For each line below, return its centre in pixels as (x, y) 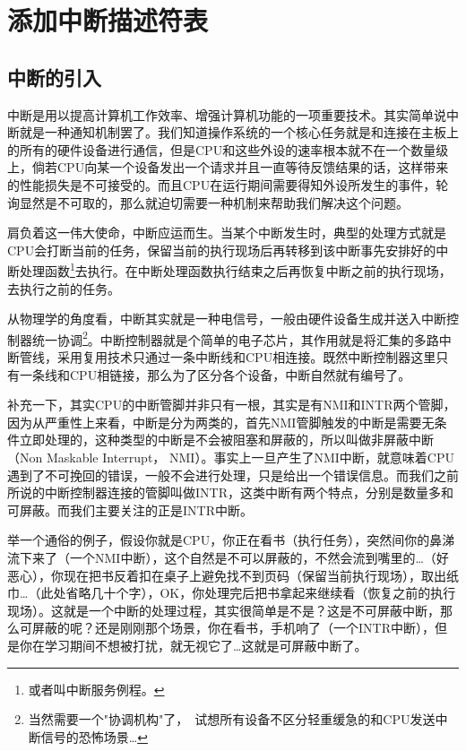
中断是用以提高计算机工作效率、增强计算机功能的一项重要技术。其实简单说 (227, 114)
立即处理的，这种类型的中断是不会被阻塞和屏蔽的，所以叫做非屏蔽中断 (226, 440)
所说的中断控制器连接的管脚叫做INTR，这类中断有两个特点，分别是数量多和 (230, 492)
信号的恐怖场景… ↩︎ (94, 736)
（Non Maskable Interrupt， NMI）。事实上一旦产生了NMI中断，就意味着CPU (231, 457)
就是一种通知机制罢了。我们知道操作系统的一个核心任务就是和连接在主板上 (239, 132)
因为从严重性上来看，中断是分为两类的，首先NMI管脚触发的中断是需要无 (221, 422)
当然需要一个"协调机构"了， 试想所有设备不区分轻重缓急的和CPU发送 (232, 719)
